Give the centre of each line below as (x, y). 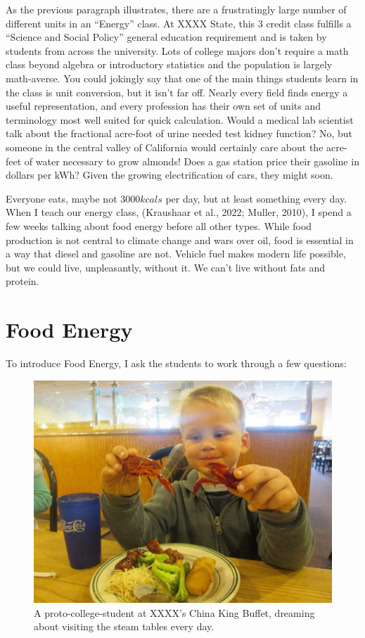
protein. (23, 281)
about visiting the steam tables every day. (124, 626)
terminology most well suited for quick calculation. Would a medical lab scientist (180, 119)
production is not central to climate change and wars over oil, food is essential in (180, 240)
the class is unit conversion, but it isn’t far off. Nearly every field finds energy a (177, 92)
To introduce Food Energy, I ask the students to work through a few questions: (176, 363)
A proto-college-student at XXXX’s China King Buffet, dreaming (174, 612)
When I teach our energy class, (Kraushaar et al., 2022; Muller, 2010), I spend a (179, 212)
